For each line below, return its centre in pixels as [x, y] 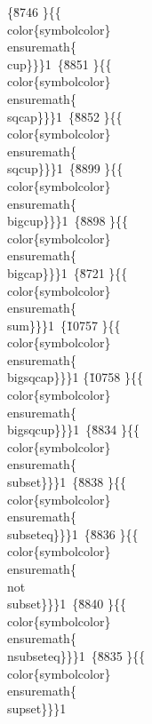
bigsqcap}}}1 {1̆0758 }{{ [75, 377]
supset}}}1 [37, 708]
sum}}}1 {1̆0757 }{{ [64, 325]
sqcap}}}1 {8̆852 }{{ [65, 116]
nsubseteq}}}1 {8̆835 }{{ [76, 655]
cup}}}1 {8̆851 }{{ [60, 64]
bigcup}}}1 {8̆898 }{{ [68, 221]
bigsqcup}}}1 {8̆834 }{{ [74, 430]
